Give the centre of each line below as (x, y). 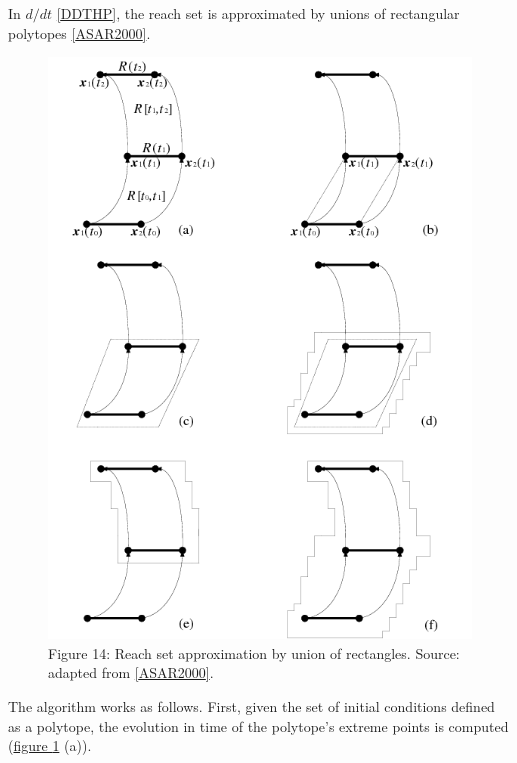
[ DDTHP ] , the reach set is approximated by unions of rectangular (258, 13)
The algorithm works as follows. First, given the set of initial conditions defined (251, 705)
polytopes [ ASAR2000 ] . (79, 32)
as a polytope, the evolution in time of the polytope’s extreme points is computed (258, 725)
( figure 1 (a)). (50, 745)
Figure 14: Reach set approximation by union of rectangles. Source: (254, 652)
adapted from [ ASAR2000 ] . (131, 672)
